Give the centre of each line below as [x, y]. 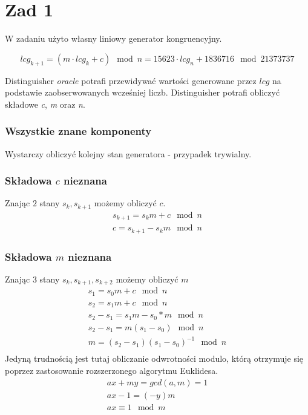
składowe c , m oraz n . [45, 104]
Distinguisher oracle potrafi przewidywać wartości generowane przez [131, 80]
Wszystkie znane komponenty [78, 131]
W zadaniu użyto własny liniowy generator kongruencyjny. [113, 38]
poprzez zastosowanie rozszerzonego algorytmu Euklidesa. [112, 371]
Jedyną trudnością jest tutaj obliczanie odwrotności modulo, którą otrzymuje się [154, 358]
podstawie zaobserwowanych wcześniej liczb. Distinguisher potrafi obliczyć [143, 92]
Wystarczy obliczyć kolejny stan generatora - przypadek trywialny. [128, 153]
